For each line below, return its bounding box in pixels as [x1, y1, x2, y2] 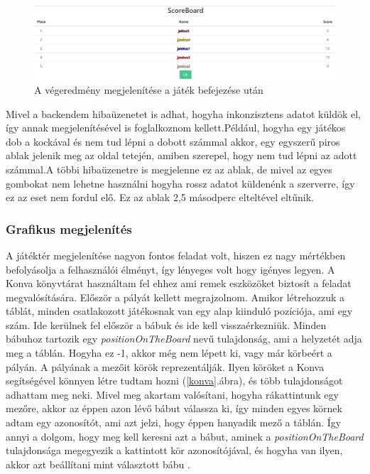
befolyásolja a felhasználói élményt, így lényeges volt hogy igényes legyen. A [6, 262, 335, 276]
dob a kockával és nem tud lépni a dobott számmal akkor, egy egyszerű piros [6, 134, 340, 149]
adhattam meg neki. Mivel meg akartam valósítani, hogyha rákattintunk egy [6, 387, 339, 402]
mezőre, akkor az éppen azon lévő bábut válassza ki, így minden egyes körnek [6, 401, 342, 416]
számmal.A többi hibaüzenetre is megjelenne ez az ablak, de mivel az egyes [6, 161, 332, 176]
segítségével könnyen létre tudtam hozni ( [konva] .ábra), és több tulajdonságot [6, 373, 343, 388]
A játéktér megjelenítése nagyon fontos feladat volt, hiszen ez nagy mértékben [6, 247, 346, 262]
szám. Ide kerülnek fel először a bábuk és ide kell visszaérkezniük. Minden [6, 317, 327, 332]
